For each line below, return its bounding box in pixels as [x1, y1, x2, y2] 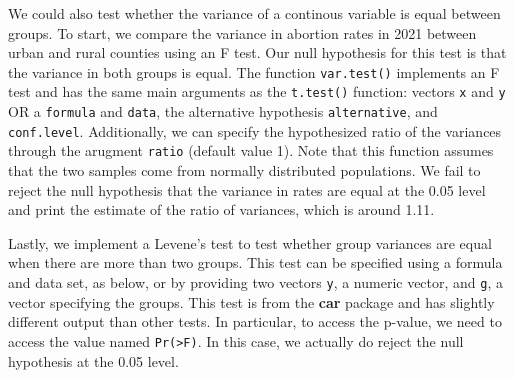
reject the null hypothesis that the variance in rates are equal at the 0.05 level [8, 179, 486, 200]
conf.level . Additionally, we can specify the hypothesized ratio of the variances [8, 120, 502, 141]
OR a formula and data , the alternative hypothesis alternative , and [8, 101, 438, 122]
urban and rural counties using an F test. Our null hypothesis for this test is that [8, 42, 507, 63]
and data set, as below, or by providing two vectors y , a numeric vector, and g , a [8, 272, 504, 293]
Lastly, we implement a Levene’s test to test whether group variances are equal [8, 232, 492, 253]
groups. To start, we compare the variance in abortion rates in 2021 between [8, 22, 477, 43]
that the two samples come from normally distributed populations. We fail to [8, 160, 481, 181]
